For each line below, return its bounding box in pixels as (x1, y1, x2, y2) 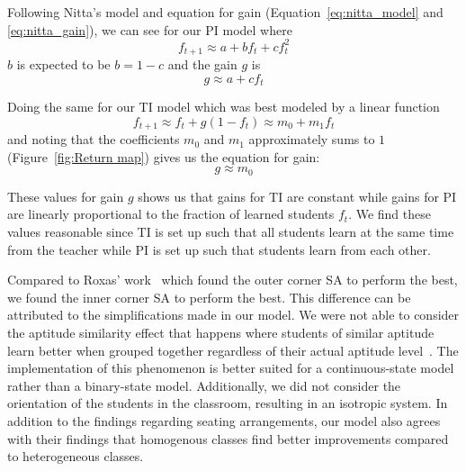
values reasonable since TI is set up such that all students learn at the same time (7, 222, 454, 241)
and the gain (167, 55, 237, 74)
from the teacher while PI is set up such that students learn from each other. (7, 240, 431, 258)
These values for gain (7, 186, 124, 205)
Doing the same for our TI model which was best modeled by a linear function (7, 97, 440, 116)
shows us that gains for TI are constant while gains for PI (138, 186, 457, 205)
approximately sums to (248, 130, 375, 149)
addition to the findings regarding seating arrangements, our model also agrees (7, 412, 441, 430)
